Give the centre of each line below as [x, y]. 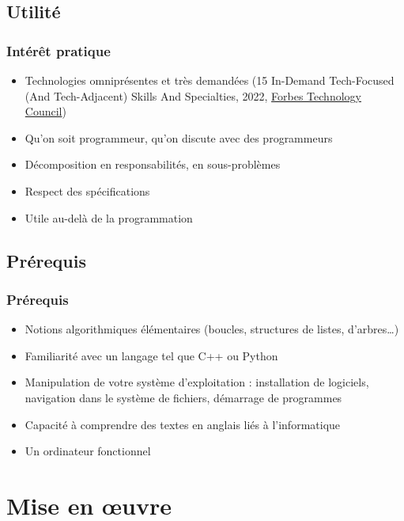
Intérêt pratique [59, 50]
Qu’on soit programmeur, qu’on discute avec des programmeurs [179, 137]
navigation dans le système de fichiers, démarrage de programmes [183, 397]
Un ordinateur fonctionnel [88, 451]
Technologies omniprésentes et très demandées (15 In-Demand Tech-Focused [210, 80]
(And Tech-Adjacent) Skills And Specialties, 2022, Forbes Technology [193, 95]
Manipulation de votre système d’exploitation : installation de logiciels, [197, 382]
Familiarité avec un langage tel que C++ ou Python [151, 355]
